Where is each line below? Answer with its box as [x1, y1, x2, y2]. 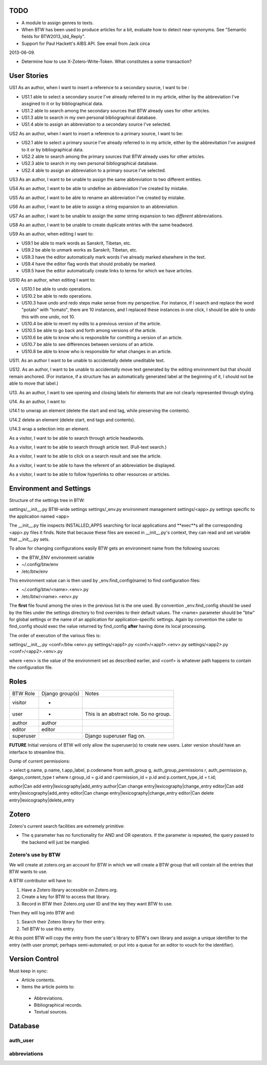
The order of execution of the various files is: [9, 632, 101, 638]
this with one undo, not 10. [21, 313, 75, 319]
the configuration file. [9, 664, 53, 670]
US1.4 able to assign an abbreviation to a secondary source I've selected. [21, 121, 172, 127]
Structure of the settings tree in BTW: [9, 498, 85, 504]
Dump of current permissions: [9, 758, 70, 764]
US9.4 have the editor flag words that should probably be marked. [21, 260, 157, 267]
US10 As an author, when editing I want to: [9, 277, 96, 283]
